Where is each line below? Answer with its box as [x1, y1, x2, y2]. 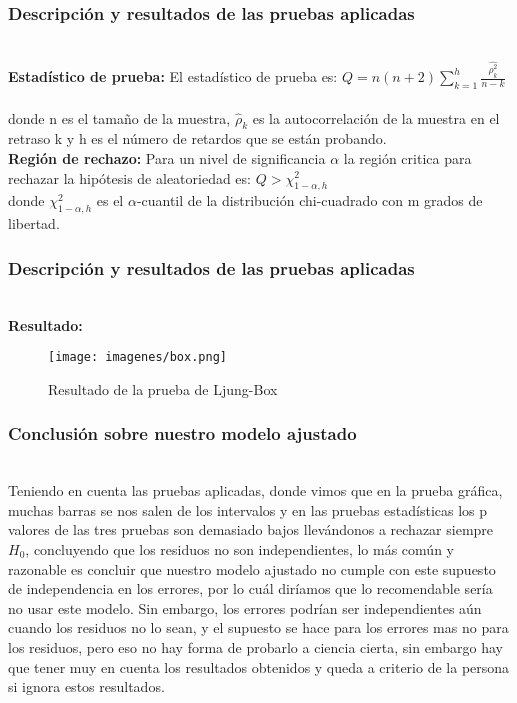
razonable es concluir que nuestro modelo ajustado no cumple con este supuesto [8, 558, 496, 579]
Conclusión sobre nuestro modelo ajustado [8, 421, 357, 446]
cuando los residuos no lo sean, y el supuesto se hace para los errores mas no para [8, 617, 509, 638]
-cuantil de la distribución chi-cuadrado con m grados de [136, 190, 483, 211]
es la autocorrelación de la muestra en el [252, 107, 500, 128]
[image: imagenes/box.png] [48, 350, 227, 365]
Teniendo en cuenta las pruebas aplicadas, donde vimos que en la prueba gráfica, [8, 480, 503, 501]
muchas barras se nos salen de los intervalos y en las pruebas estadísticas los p [8, 499, 488, 520]
